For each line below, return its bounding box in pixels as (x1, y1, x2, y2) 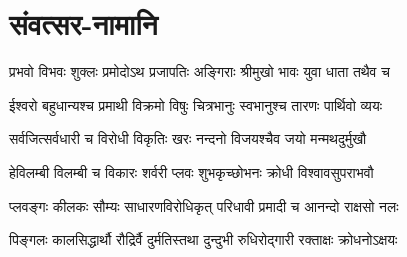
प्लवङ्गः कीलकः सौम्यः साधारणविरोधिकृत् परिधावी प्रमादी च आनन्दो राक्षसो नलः (9, 195, 399, 216)
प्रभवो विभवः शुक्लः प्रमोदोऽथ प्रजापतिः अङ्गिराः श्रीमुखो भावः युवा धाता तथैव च (9, 61, 390, 82)
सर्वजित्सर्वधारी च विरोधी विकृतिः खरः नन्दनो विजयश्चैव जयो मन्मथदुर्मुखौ (9, 128, 367, 149)
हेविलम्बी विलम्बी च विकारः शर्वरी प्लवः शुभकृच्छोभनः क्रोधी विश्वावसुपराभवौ (9, 161, 374, 182)
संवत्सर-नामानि (9, 3, 158, 44)
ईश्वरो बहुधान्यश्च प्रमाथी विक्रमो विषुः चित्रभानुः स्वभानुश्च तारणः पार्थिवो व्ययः (9, 94, 383, 115)
